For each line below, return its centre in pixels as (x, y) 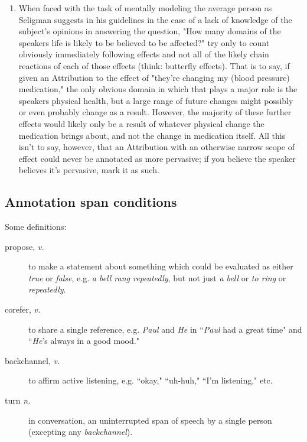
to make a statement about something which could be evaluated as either (161, 266)
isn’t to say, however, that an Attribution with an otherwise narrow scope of (156, 147)
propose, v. (25, 246)
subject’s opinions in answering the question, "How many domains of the (150, 31)
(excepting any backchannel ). (81, 432)
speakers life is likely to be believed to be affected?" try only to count (144, 42)
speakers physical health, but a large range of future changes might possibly (156, 100)
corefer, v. (23, 309)
